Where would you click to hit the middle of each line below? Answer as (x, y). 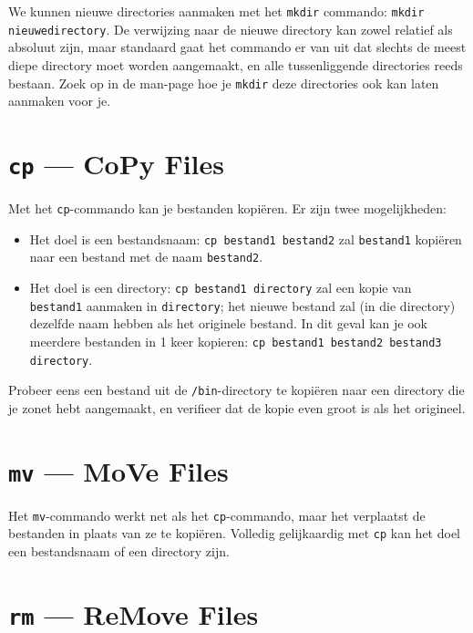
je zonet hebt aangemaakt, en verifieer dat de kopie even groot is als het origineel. (237, 407)
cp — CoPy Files (117, 163)
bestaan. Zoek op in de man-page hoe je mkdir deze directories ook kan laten (224, 83)
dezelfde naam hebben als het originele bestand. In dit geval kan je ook (228, 323)
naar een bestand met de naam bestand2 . (146, 257)
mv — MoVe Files (118, 470)
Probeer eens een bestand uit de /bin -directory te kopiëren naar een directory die (236, 390)
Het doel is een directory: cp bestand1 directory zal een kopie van (221, 287)
